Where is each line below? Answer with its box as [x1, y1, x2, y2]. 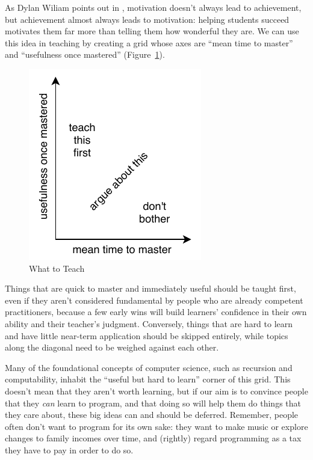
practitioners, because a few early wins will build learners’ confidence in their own [5, 305, 307, 318]
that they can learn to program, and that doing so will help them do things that [5, 396, 302, 409]
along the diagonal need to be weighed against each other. [5, 341, 219, 354]
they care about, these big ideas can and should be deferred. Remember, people [5, 408, 299, 421]
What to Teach [29, 262, 85, 274]
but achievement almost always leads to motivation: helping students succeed [5, 13, 290, 25]
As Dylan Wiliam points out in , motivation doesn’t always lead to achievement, [5, 1, 302, 13]
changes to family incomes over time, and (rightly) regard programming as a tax [5, 432, 302, 444]
